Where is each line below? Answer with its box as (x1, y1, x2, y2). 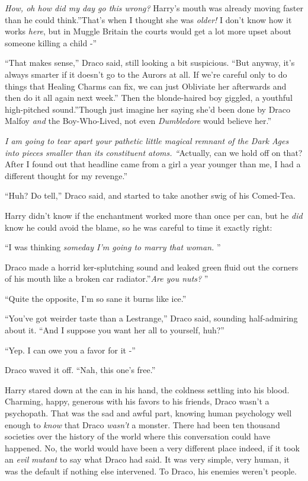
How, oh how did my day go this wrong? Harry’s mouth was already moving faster (5, 2, 303, 14)
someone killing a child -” (5, 36, 97, 49)
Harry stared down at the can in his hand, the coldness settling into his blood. (5, 383, 290, 396)
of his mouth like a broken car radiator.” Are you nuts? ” (5, 272, 208, 285)
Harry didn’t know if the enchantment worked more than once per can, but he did (5, 209, 303, 221)
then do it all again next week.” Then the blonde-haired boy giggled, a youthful (5, 91, 293, 104)
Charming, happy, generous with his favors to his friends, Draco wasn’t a (5, 395, 269, 407)
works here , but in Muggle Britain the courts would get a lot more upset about (5, 25, 291, 37)
